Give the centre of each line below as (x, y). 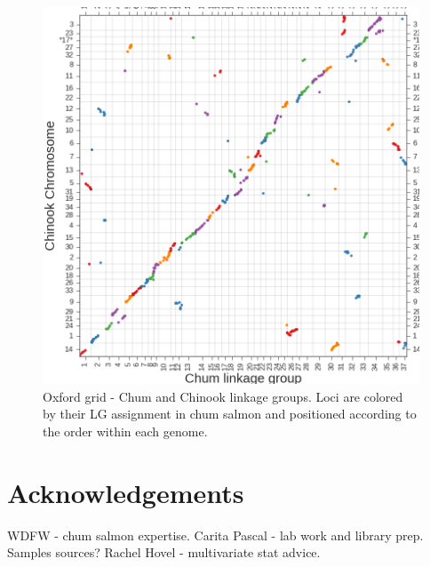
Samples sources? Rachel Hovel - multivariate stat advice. (164, 552)
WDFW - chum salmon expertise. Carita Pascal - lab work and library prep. (215, 535)
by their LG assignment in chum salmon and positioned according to (230, 414)
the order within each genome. (125, 431)
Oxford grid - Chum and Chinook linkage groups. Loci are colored (223, 396)
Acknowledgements (126, 492)
